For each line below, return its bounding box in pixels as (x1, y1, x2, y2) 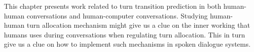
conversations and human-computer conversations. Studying (27, 10, 208, 20)
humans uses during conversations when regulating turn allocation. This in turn (4, 29, 245, 39)
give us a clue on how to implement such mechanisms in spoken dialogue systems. (4, 39, 251, 49)
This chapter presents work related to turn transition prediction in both (4, 1, 221, 11)
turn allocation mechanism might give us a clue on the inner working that (27, 20, 250, 30)
